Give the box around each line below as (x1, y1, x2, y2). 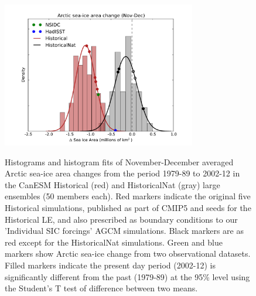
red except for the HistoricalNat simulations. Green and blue (5, 236, 223, 248)
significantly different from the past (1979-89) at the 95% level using (5, 270, 250, 283)
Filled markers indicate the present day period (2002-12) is (5, 258, 216, 271)
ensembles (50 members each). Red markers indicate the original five (5, 190, 251, 202)
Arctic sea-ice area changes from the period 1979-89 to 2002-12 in (5, 167, 240, 179)
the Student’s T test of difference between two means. (5, 282, 198, 294)
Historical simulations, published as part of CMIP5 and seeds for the (5, 201, 251, 213)
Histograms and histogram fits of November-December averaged (5, 155, 234, 168)
